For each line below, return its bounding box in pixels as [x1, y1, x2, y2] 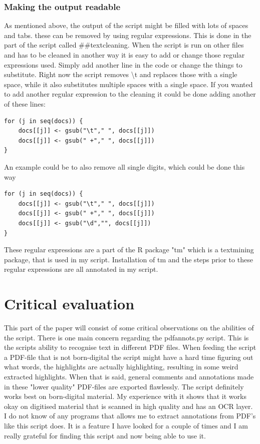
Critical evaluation [4, 293, 135, 314]
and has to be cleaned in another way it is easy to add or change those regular [4, 50, 245, 60]
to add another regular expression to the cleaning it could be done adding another [4, 89, 256, 99]
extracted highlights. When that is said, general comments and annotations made [4, 371, 254, 381]
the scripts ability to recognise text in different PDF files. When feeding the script [4, 342, 256, 352]
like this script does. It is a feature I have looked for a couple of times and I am [4, 420, 248, 430]
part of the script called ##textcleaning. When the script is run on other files [4, 40, 244, 50]
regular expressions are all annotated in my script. [4, 264, 158, 274]
